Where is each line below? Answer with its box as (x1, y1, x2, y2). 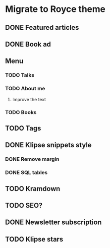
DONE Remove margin (5, 156, 59, 163)
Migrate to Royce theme (5, 3, 106, 15)
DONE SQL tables (5, 169, 48, 176)
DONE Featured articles (5, 23, 79, 32)
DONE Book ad (5, 40, 51, 48)
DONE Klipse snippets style (5, 141, 92, 149)
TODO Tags (5, 124, 41, 132)
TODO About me (5, 85, 46, 92)
